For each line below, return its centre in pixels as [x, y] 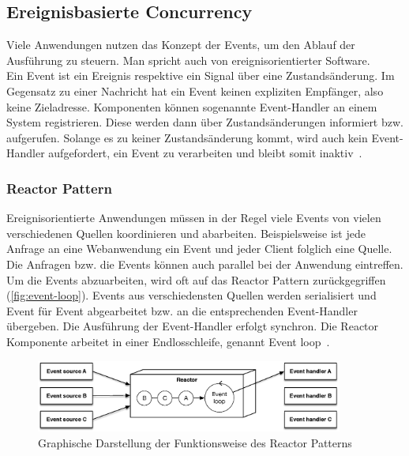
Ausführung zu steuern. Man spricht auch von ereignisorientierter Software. [188, 60]
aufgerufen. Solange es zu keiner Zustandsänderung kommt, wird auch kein [187, 137]
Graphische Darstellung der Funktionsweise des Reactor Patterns [195, 442]
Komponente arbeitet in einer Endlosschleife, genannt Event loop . [168, 341]
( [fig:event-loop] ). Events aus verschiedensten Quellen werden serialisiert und [191, 295]
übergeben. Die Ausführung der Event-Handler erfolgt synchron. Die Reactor [193, 326]
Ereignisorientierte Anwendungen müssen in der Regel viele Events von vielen [194, 218]
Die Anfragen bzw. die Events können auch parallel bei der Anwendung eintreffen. [205, 264]
